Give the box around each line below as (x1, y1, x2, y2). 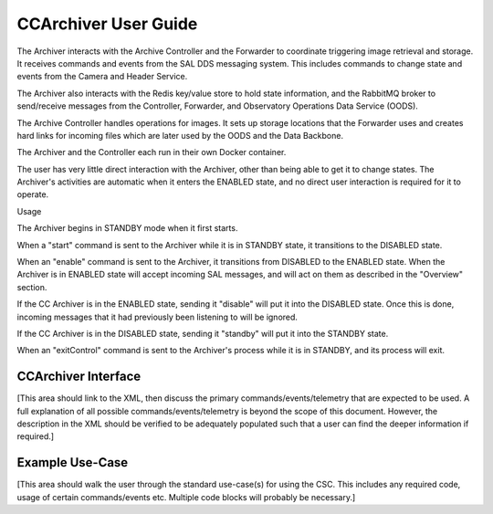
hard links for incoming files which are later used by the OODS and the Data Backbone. (16, 130, 344, 141)
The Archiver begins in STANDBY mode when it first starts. (16, 223, 238, 234)
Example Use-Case (16, 455, 129, 470)
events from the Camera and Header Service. (16, 71, 188, 82)
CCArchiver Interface (16, 369, 142, 384)
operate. (16, 189, 49, 200)
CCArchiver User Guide (16, 14, 198, 34)
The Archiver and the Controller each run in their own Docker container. (16, 147, 287, 158)
